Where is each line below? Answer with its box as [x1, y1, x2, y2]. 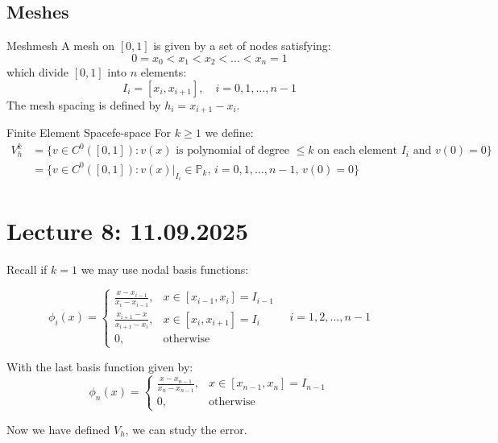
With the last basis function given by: [6, 358, 193, 375]
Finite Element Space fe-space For [6, 124, 172, 141]
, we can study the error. [125, 420, 247, 437]
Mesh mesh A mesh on [6, 37, 114, 54]
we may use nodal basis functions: [81, 260, 249, 277]
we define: [205, 124, 254, 141]
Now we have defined [6, 420, 110, 437]
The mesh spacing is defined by [6, 96, 161, 113]
